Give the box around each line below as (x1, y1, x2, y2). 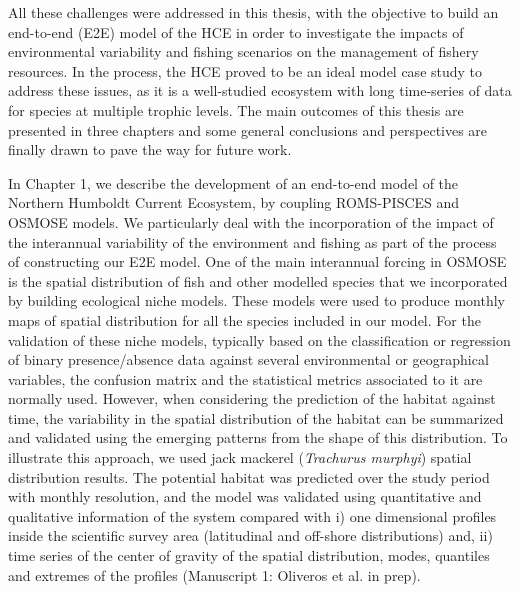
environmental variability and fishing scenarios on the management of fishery (8, 41, 479, 62)
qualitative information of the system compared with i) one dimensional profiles (8, 505, 497, 526)
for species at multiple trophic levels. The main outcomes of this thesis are (8, 99, 464, 120)
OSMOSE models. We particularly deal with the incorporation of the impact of (8, 211, 494, 232)
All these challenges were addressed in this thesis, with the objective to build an (8, 2, 499, 22)
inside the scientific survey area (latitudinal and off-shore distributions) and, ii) (8, 525, 493, 546)
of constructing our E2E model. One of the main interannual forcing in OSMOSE (8, 251, 507, 272)
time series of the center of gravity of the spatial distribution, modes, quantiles (8, 545, 490, 566)
